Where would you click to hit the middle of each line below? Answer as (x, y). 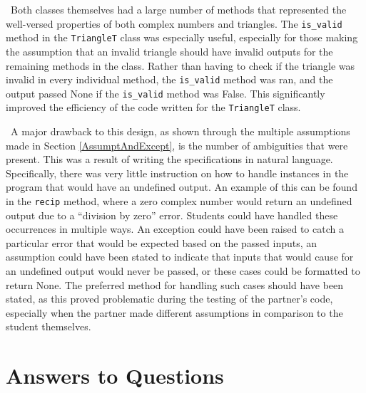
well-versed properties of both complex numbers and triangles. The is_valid (174, 23)
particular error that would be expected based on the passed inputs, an (162, 242)
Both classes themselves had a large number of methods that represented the (178, 9)
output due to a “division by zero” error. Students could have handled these (172, 215)
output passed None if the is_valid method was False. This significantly (166, 93)
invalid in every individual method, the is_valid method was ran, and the (169, 79)
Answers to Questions (115, 376)
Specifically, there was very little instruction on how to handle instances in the (177, 173)
